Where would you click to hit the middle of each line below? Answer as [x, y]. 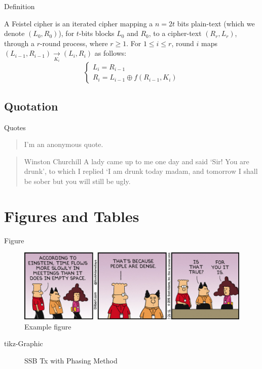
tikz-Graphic [24, 343]
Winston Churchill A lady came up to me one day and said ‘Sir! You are [137, 161]
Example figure [48, 326]
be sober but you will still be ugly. [77, 181]
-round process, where [74, 43]
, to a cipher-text [175, 33]
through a [19, 43]
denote [14, 33]
